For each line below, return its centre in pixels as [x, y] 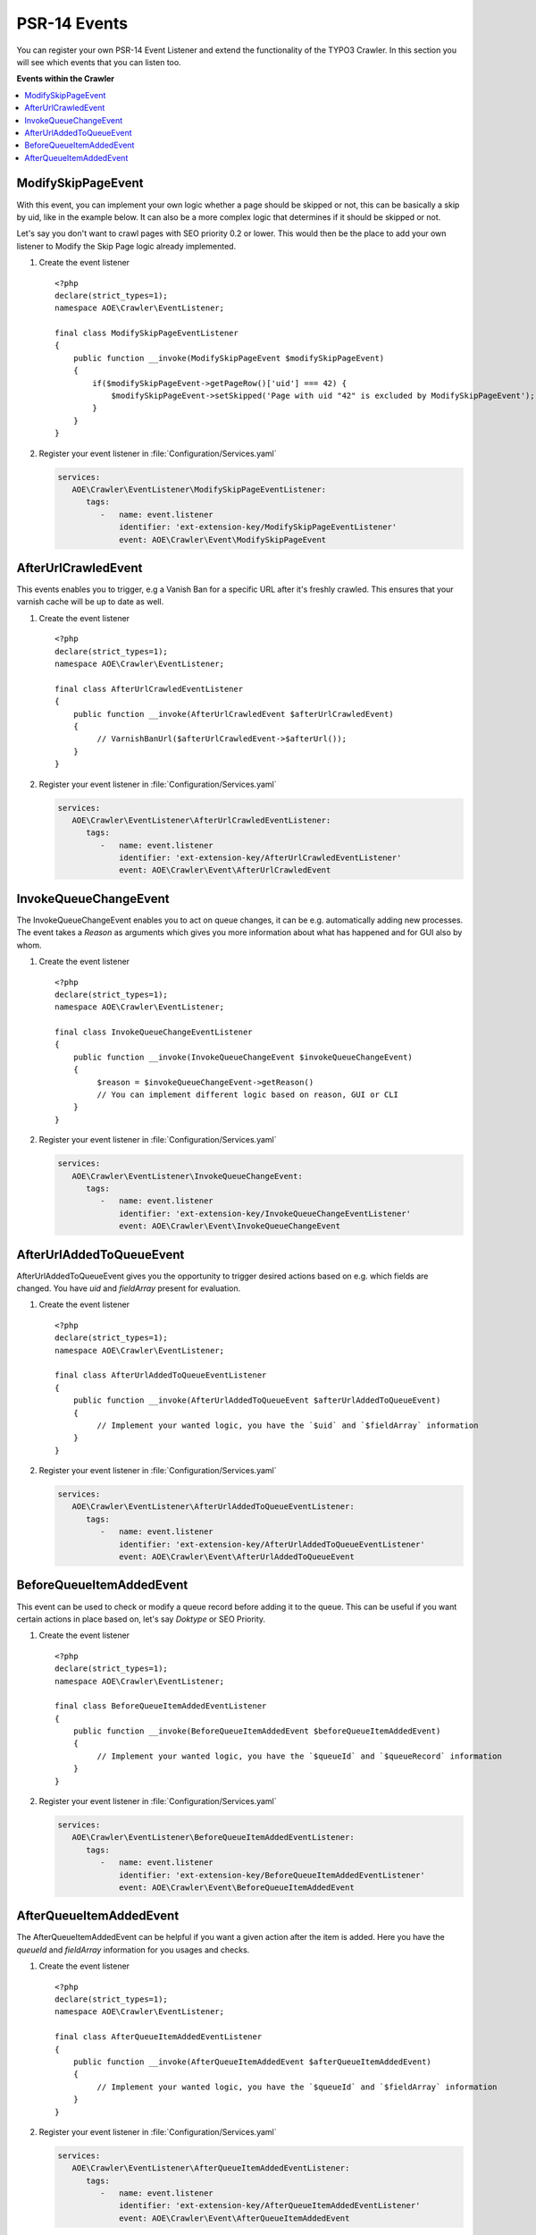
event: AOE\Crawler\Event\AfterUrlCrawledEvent [225, 870]
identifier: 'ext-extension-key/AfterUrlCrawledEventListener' [260, 858]
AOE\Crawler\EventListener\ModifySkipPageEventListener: [199, 489]
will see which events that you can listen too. [99, 62]
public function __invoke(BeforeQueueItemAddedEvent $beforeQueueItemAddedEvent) [257, 1731]
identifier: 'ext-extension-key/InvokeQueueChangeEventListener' [265, 1213]
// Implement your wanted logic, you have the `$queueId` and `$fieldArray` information [297, 2087]
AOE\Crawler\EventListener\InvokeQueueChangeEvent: [187, 1176]
